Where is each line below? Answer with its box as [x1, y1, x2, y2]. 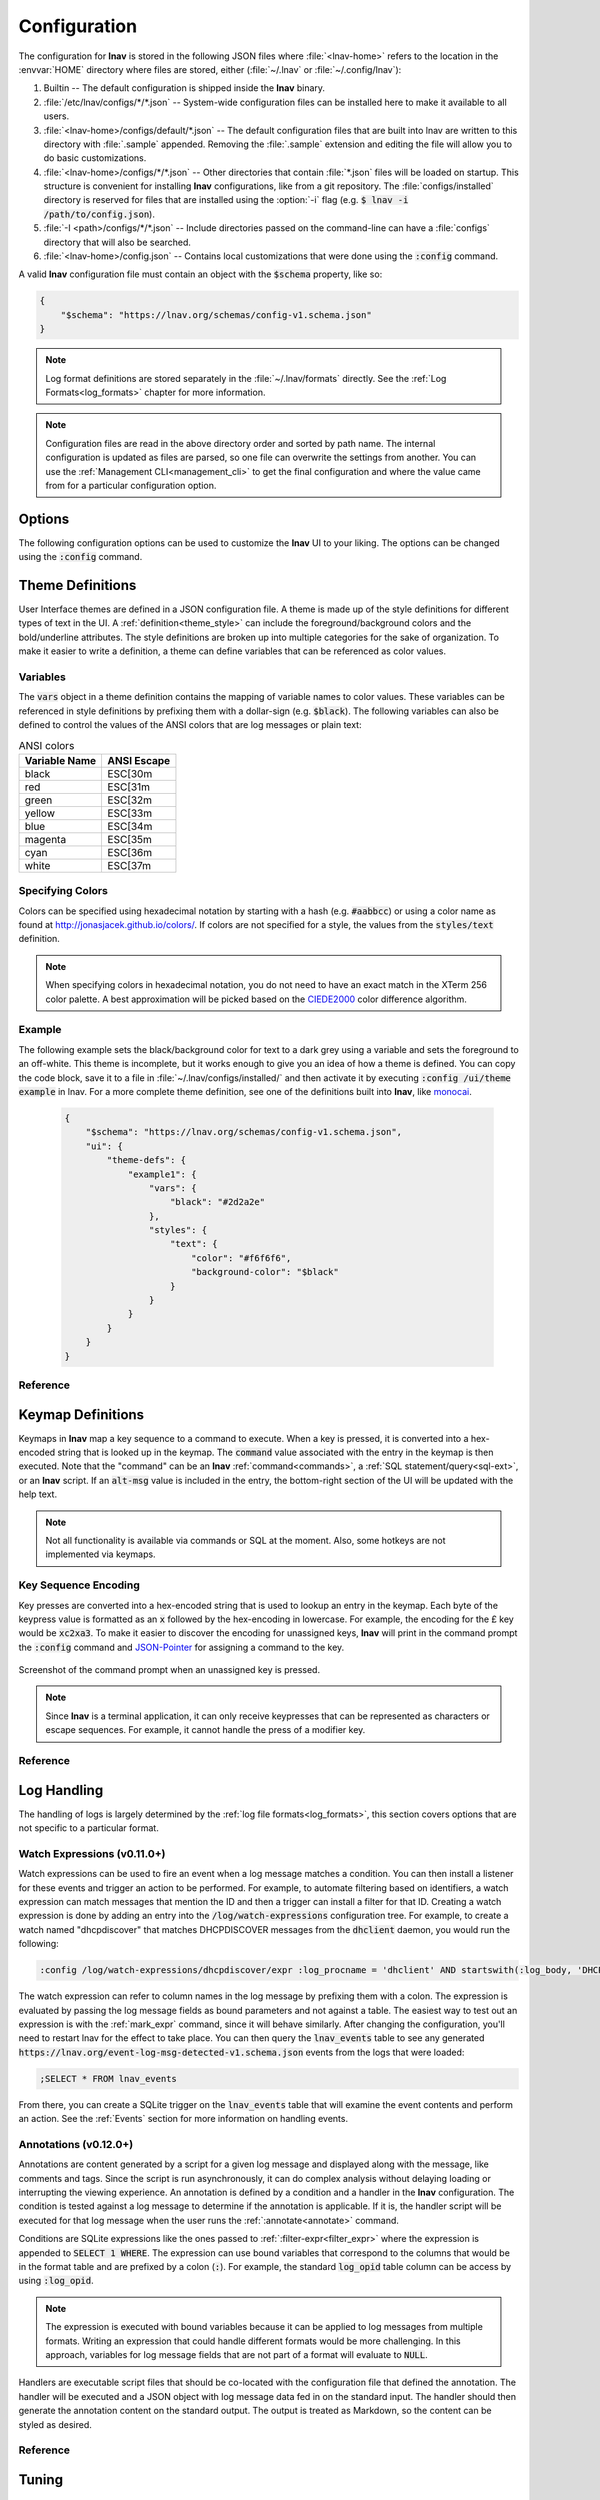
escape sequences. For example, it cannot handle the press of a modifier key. [45, 1724, 366, 1736]
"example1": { [127, 1168, 197, 1180]
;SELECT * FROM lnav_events [39, 2073, 177, 2084]
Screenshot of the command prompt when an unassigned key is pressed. [18, 1664, 320, 1676]
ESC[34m [107, 819, 153, 833]
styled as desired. [18, 2418, 92, 2430]
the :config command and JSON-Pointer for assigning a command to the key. [18, 1641, 345, 1653]
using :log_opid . [18, 2275, 94, 2287]
